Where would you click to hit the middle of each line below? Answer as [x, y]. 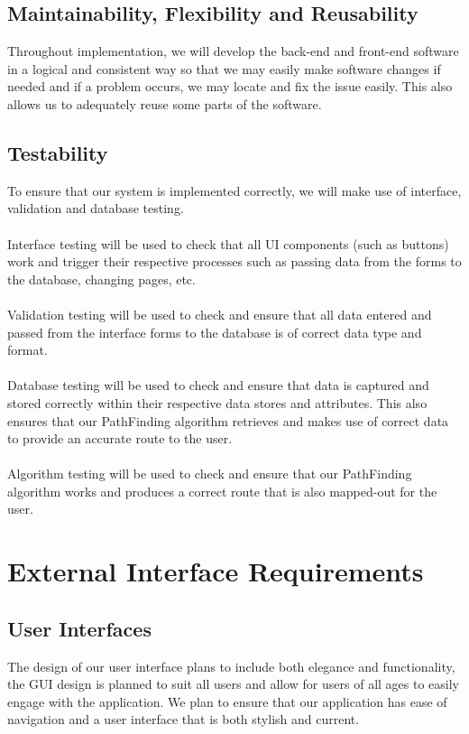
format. [28, 350]
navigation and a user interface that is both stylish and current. [184, 719]
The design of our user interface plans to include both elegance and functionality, [231, 666]
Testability [58, 152]
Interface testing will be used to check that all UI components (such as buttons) [228, 243]
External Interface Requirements [216, 571]
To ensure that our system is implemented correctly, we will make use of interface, [234, 190]
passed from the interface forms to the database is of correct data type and [215, 332]
